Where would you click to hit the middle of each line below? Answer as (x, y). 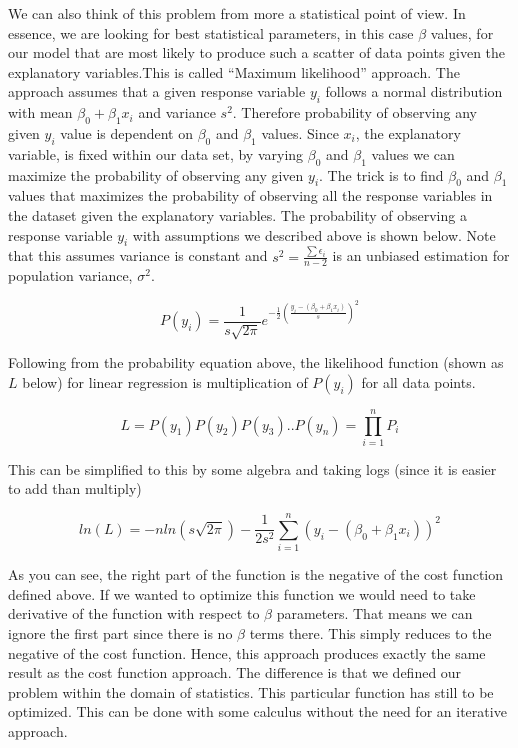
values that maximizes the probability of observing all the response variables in (250, 195)
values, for (462, 32)
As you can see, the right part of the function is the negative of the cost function (256, 574)
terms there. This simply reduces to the (370, 632)
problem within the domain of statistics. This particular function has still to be (251, 691)
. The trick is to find (381, 174)
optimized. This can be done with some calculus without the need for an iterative (257, 711)
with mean (40, 112)
